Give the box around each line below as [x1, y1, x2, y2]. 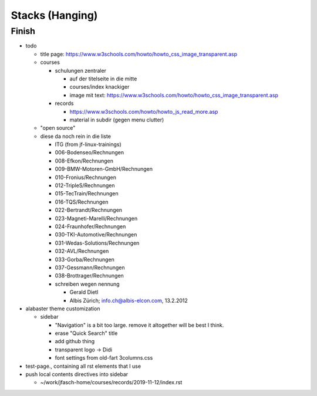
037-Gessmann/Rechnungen [55, 264, 126, 271]
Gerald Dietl [69, 289, 99, 296]
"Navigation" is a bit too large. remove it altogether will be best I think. [55, 321, 224, 329]
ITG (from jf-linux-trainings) [55, 141, 122, 148]
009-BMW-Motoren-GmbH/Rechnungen [55, 165, 153, 172]
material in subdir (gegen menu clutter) [69, 116, 164, 123]
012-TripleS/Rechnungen [55, 182, 115, 189]
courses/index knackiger [69, 83, 130, 90]
